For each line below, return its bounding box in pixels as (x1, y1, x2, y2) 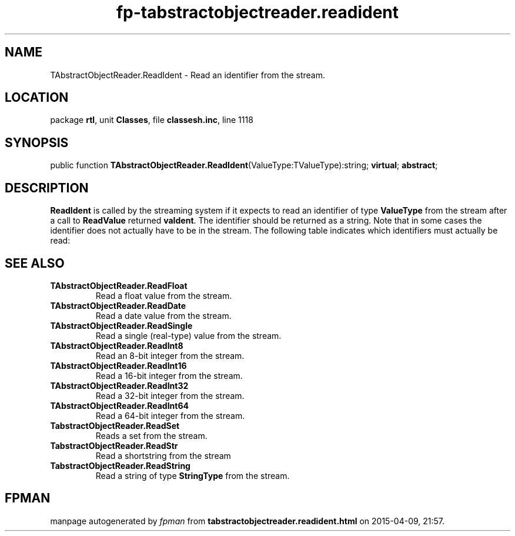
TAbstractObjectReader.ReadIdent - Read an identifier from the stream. (50, 69, 325, 80)
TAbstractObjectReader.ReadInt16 (50, 360, 187, 371)
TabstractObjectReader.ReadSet (50, 420, 180, 431)
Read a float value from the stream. (95, 290, 232, 301)
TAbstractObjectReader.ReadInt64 (50, 400, 189, 411)
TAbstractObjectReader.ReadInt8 (50, 340, 183, 351)
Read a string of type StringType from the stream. (95, 470, 290, 481)
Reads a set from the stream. (95, 430, 208, 441)
